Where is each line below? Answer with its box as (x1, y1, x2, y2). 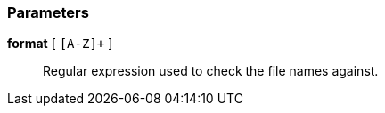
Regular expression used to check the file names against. (43, 63, 379, 79)
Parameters (7, 4, 89, 21)
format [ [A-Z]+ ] (7, 36, 113, 52)
